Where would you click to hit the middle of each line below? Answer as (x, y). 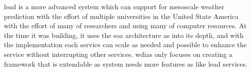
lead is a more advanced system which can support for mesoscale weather (114, 6)
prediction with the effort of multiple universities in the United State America (121, 16)
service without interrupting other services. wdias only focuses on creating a (118, 54)
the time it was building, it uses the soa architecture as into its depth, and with (124, 35)
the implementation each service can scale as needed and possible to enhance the (125, 45)
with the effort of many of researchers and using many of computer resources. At (125, 26)
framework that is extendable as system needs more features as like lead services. (126, 63)
